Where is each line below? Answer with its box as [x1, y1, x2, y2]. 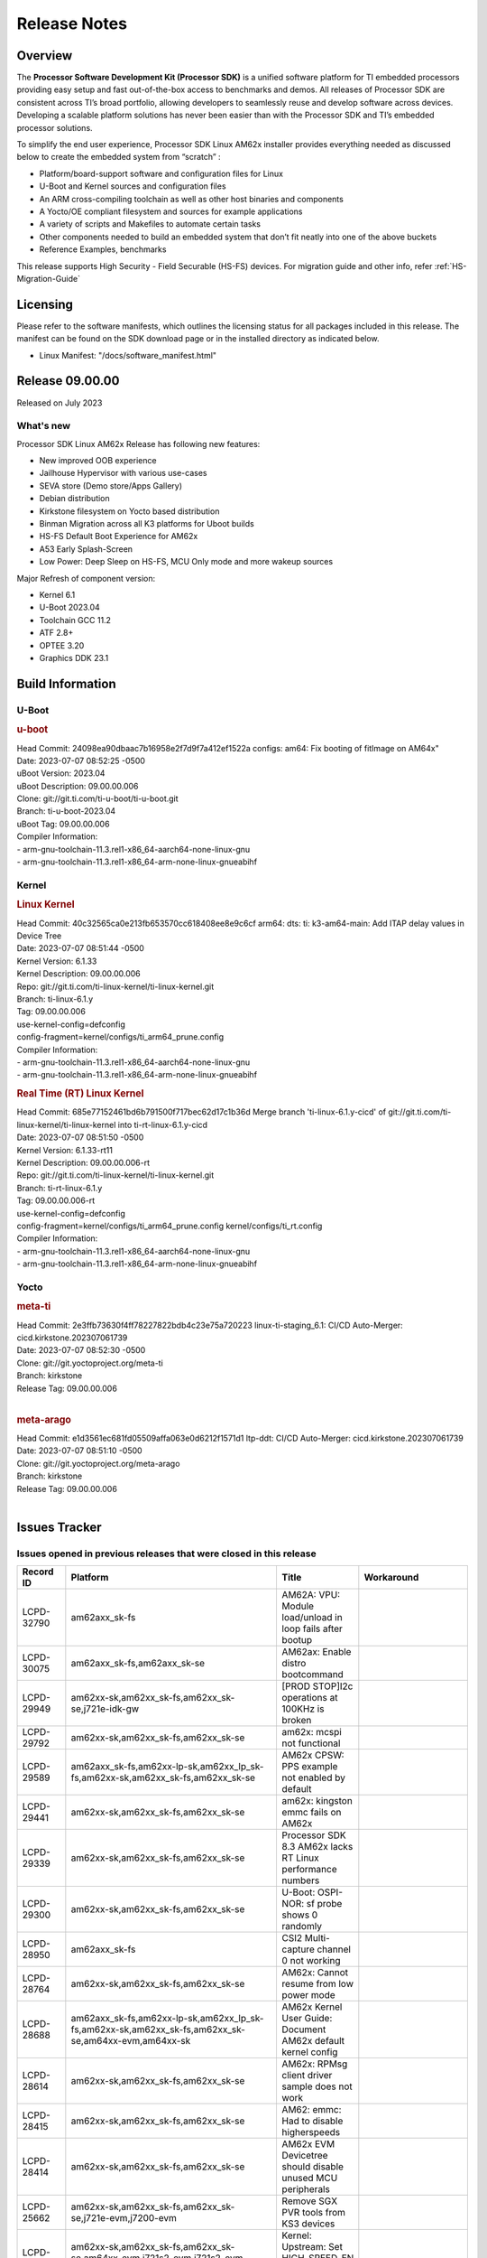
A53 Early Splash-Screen [39, 543, 133, 555]
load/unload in [281, 1611, 343, 1624]
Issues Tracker [16, 1519, 103, 1535]
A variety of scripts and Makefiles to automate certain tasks [39, 219, 262, 229]
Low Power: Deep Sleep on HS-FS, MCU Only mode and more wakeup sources [39, 556, 334, 567]
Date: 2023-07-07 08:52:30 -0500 [16, 1345, 146, 1356]
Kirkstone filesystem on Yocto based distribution [39, 506, 220, 517]
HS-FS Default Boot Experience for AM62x [39, 531, 198, 542]
